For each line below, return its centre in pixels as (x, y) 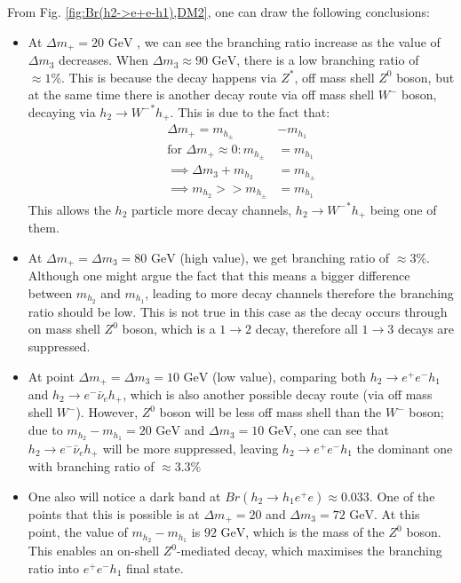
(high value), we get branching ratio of (285, 257)
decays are (426, 329)
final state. (155, 567)
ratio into (54, 567)
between (50, 292)
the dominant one (405, 448)
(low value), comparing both (289, 376)
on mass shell (64, 329)
